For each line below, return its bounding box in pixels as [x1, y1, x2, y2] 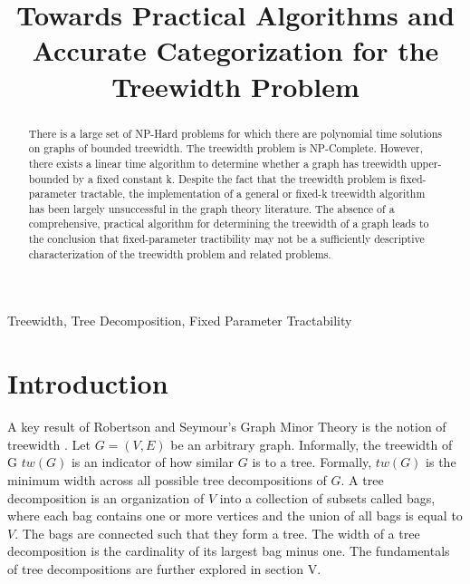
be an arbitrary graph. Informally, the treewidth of [170, 434, 453, 453]
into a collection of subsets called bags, [219, 488, 436, 507]
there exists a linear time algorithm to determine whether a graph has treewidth [28, 155, 408, 170]
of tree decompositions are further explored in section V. [7, 559, 321, 578]
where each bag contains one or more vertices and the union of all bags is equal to [7, 506, 463, 525]
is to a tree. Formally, [252, 453, 372, 472]
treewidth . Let [7, 434, 91, 453]
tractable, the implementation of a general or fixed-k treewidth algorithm [80, 186, 426, 201]
